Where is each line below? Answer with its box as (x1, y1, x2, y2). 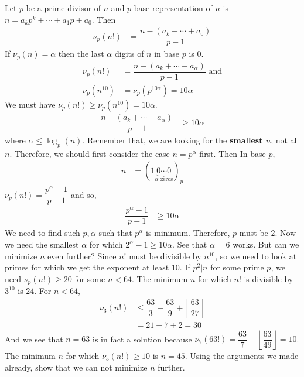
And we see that (5, 333, 63, 345)
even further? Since (47, 249, 117, 262)
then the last (58, 47, 104, 60)
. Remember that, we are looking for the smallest (82, 133, 263, 146)
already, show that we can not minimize (5, 361, 148, 373)
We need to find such (5, 227, 80, 239)
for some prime (210, 261, 264, 273)
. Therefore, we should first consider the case (9, 147, 170, 159)
